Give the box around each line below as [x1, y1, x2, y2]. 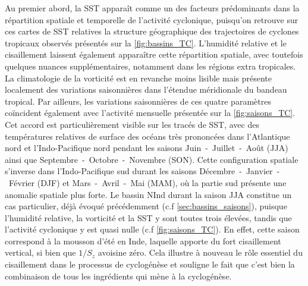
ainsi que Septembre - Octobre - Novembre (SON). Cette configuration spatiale [5, 153, 298, 165]
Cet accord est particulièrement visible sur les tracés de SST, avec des [5, 118, 259, 130]
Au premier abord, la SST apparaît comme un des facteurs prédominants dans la [5, 2, 300, 14]
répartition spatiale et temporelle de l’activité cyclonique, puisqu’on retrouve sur [5, 13, 298, 26]
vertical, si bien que [5, 246, 76, 259]
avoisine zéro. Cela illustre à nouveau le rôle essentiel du [98, 246, 303, 259]
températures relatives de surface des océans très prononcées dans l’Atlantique [5, 130, 290, 142]
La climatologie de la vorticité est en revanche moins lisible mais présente [5, 71, 272, 84]
